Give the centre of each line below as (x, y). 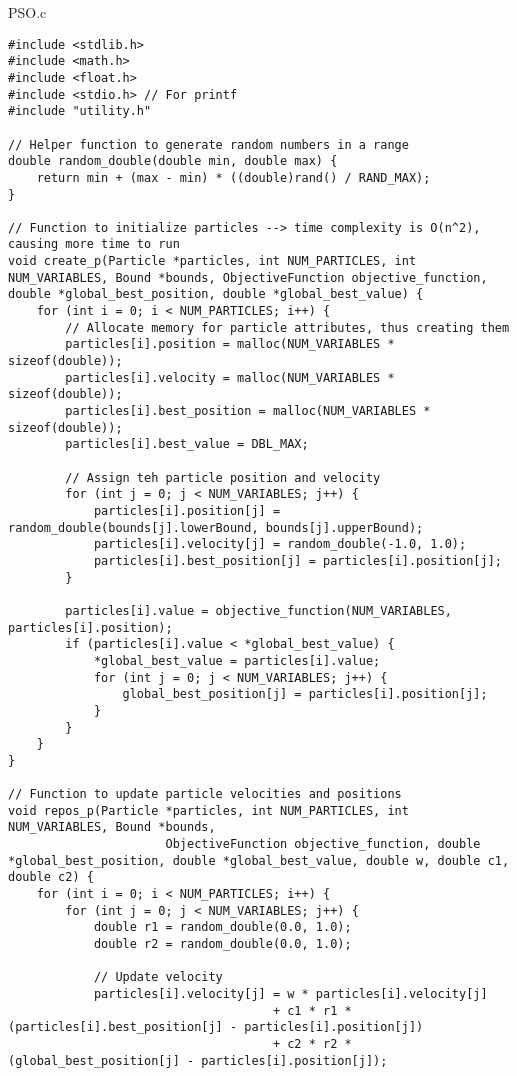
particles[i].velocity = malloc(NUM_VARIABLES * (230, 377)
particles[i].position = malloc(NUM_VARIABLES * (230, 344)
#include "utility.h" (80, 111)
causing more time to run (94, 244)
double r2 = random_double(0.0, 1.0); (222, 944)
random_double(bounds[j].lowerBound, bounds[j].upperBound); (216, 527)
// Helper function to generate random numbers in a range (208, 144)
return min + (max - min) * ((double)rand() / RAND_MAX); (233, 177)
